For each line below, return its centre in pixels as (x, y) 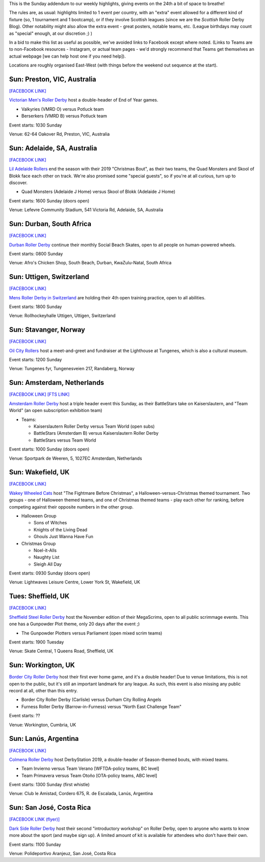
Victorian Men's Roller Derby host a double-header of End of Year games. (84, 100)
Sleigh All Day (48, 564)
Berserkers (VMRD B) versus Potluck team (64, 116)
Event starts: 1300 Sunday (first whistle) (50, 785)
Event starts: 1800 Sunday (36, 307)
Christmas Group (39, 543)
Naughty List (47, 557)
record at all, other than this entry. (43, 691)
